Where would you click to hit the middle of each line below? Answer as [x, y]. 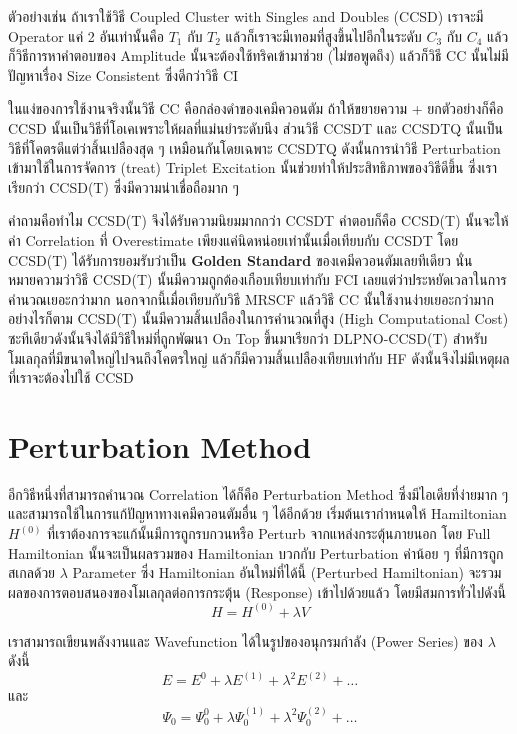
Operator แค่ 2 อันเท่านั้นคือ [86, 35]
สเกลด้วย [32, 572]
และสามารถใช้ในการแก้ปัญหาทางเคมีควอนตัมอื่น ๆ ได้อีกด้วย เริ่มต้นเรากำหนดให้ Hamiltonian [257, 513]
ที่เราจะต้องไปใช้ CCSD [71, 377]
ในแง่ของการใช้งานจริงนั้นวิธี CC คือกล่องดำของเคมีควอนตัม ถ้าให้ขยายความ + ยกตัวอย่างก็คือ [256, 108]
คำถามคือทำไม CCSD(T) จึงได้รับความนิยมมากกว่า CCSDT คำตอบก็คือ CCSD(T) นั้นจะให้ [258, 220]
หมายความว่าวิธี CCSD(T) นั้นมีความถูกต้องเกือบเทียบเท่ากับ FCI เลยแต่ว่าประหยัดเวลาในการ [257, 279]
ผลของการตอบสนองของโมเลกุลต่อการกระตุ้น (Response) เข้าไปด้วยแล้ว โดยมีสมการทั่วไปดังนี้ [257, 591]
